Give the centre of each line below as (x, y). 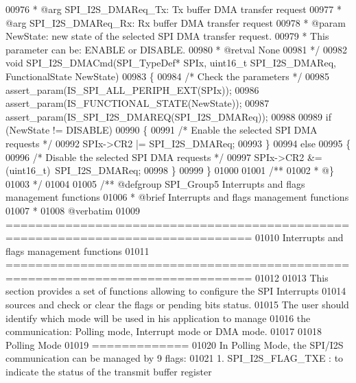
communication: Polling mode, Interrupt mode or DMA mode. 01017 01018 (164, 331)
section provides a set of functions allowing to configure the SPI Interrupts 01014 (176, 291)
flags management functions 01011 (78, 250)
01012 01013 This (292, 277)
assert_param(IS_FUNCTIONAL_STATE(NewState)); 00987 (138, 103)
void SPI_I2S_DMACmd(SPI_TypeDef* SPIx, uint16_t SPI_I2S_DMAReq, (171, 63)
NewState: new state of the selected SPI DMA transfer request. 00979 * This (167, 36)
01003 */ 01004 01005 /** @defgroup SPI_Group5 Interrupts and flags (155, 183)
